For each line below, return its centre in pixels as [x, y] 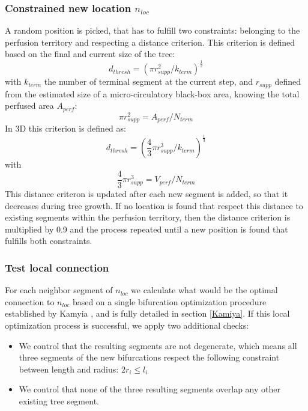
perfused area [29, 105]
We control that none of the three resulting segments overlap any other [149, 389]
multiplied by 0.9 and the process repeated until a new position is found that [146, 229]
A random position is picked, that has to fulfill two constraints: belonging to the [152, 30]
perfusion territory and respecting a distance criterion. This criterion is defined [150, 42]
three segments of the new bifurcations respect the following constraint [149, 357]
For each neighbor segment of [59, 290]
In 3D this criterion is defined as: [65, 128]
